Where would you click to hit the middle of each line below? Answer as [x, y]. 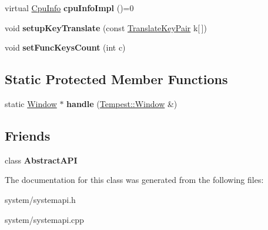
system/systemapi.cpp [44, 219]
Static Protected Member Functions [116, 79]
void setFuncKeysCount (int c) [65, 47]
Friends [28, 135]
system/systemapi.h [40, 199]
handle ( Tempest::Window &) [122, 103]
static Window [31, 103]
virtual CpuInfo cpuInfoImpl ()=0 [69, 8]
